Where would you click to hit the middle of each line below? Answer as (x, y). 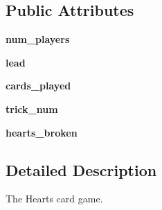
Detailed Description (81, 169)
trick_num (32, 108)
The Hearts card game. (54, 199)
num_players (38, 39)
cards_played (38, 86)
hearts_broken (42, 132)
